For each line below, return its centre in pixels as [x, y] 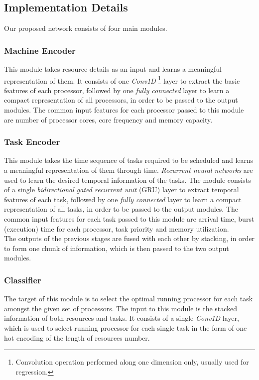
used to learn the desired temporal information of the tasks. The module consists [128, 180]
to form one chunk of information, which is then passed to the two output [117, 248]
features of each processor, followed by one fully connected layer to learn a [117, 90]
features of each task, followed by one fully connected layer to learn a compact [123, 199]
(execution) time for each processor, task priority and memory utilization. [117, 228]
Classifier [23, 280]
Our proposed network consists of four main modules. [86, 28]
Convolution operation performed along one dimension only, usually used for [132, 362]
